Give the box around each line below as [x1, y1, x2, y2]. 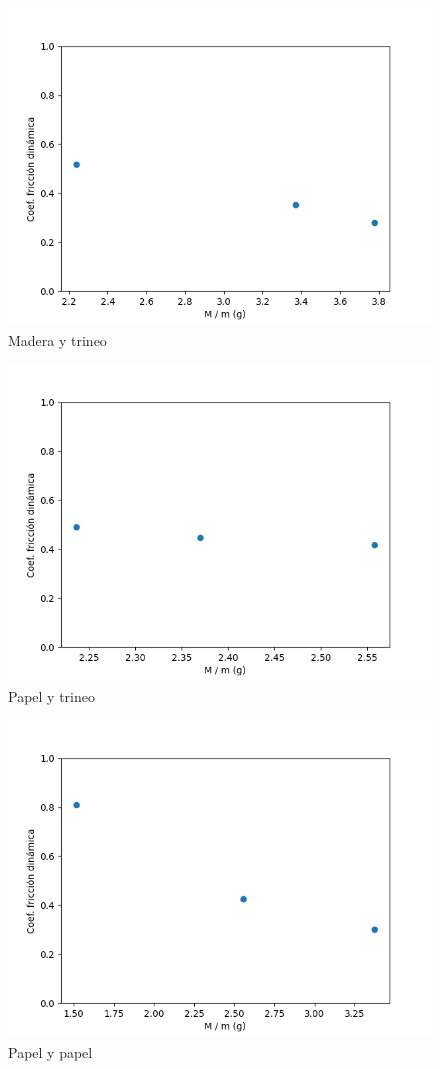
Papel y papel [8, 1041, 93, 1062]
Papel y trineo [8, 685, 95, 706]
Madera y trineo [8, 329, 107, 350]
